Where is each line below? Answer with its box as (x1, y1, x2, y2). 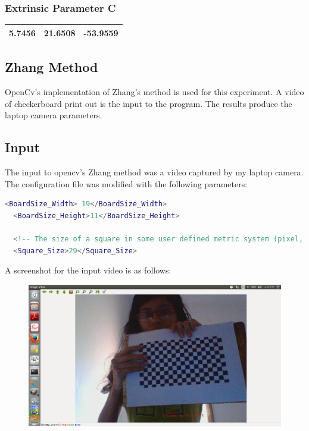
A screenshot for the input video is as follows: (5, 264, 171, 276)
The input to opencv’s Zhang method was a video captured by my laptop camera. (5, 166, 304, 178)
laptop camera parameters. (5, 109, 102, 121)
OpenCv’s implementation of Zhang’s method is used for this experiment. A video (5, 86, 304, 98)
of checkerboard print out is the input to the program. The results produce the (5, 97, 292, 109)
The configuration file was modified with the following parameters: (5, 177, 248, 190)
